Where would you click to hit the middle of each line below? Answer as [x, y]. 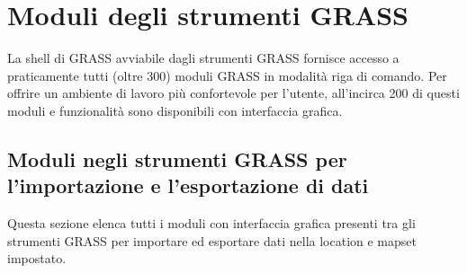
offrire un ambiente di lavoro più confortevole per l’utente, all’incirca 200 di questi [233, 93]
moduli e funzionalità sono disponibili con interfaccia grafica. [175, 110]
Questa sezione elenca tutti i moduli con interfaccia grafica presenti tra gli [211, 223]
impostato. [37, 258]
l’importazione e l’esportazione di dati [188, 185]
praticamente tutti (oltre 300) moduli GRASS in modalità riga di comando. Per [227, 75]
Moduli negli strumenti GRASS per [177, 159]
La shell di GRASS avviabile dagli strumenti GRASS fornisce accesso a [203, 58]
